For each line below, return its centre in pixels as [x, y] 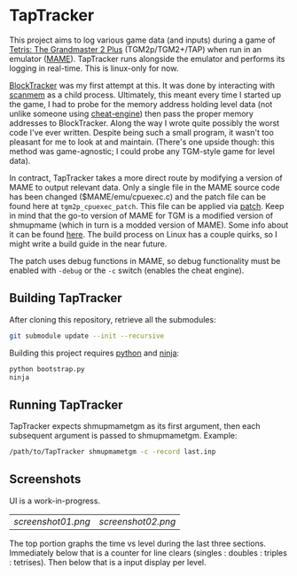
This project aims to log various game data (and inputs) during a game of [142, 40]
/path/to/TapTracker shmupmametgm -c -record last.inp [113, 452]
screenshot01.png [52, 521]
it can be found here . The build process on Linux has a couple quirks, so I [143, 234]
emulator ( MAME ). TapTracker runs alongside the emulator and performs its [147, 58]
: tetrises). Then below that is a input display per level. [108, 562]
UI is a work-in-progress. [55, 501]
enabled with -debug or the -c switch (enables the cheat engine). [127, 270]
